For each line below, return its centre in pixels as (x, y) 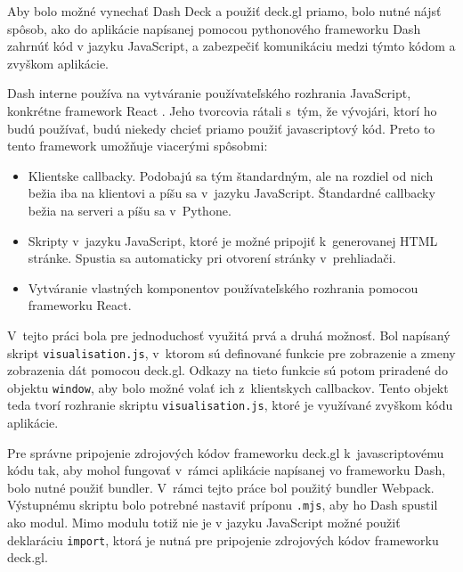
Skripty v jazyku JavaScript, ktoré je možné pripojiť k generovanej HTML (233, 240)
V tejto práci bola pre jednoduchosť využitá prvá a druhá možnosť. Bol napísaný (229, 335)
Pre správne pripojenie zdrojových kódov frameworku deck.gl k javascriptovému (226, 452)
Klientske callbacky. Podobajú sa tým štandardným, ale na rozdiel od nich (231, 175)
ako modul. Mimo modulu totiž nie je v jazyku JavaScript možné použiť (204, 523)
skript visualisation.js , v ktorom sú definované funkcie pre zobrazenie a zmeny (231, 352)
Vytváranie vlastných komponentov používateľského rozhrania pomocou (223, 287)
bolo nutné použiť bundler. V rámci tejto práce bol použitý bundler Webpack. (221, 487)
